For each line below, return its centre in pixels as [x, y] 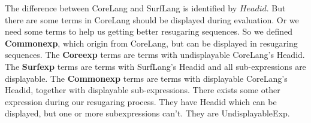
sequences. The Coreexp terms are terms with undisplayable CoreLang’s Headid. [155, 55]
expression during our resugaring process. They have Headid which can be [141, 101]
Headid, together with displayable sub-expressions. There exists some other [143, 90]
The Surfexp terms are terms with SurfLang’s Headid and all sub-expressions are [155, 66]
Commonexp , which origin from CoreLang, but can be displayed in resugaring [151, 43]
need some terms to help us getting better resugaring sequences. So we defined [149, 31]
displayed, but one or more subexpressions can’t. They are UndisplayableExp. [147, 113]
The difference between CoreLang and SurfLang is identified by [121, 8]
